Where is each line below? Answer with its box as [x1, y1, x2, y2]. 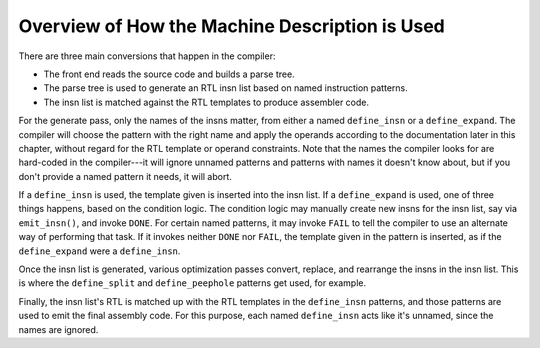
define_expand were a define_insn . [18, 245, 181, 257]
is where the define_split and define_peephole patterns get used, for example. [18, 277, 367, 289]
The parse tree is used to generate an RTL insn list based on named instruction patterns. [43, 82, 409, 94]
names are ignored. [18, 323, 99, 335]
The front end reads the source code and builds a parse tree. [43, 68, 295, 80]
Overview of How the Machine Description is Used [18, 15, 445, 37]
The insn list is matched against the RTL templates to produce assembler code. [43, 96, 370, 108]
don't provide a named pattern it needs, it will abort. [18, 170, 232, 182]
